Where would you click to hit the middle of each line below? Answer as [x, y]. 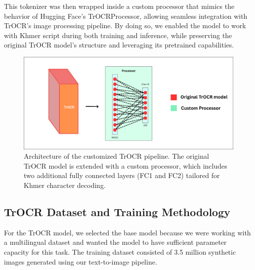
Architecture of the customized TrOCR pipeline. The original [116, 156]
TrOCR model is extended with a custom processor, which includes [126, 165]
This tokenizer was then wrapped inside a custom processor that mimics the [119, 6]
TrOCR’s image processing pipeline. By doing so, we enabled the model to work [125, 25]
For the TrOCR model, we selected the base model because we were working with [127, 232]
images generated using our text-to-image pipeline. [81, 261]
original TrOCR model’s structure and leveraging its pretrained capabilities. [119, 45]
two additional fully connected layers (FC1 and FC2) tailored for [122, 175]
